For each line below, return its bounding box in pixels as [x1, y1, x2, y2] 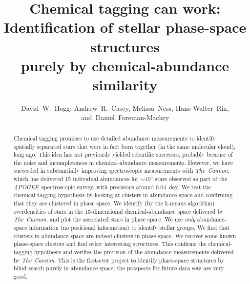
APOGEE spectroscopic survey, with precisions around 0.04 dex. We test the [13, 183, 211, 191]
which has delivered [13, 175, 63, 183]
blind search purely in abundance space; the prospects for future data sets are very [13, 264, 224, 272]
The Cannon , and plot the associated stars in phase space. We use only [13, 215, 195, 223]
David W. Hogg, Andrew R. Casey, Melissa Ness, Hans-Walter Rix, [21, 102, 229, 113]
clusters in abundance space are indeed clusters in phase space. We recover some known [13, 231, 236, 240]
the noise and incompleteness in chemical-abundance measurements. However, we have [13, 158, 233, 166]
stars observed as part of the [155, 175, 228, 183]
